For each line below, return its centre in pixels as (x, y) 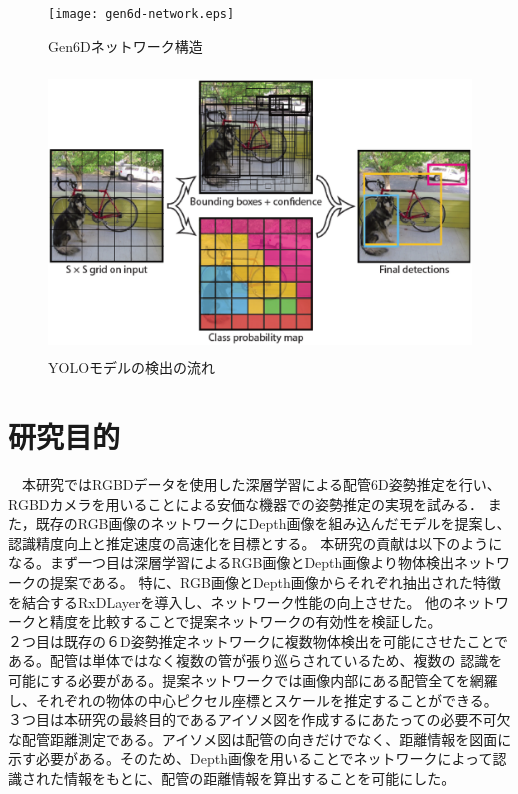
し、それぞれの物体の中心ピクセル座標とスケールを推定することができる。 (253, 699)
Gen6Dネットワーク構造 (125, 45)
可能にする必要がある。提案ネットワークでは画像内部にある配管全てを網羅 (253, 679)
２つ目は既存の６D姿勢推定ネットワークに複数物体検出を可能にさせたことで (258, 640)
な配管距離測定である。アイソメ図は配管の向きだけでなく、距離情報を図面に (260, 738)
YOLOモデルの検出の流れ (132, 367)
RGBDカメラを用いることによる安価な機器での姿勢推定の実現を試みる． (246, 503)
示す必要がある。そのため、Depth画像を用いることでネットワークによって (250, 758)
